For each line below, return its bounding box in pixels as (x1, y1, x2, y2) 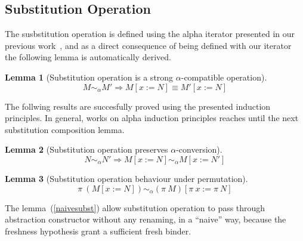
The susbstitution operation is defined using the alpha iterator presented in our (5, 27, 295, 40)
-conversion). (176, 143, 222, 156)
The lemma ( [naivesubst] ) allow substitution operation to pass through (5, 201, 265, 214)
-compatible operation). (181, 70, 267, 83)
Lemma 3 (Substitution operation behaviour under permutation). (5, 172, 248, 184)
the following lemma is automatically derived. (5, 51, 171, 63)
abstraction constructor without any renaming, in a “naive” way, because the (5, 213, 286, 225)
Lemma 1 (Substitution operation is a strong (5, 70, 174, 83)
